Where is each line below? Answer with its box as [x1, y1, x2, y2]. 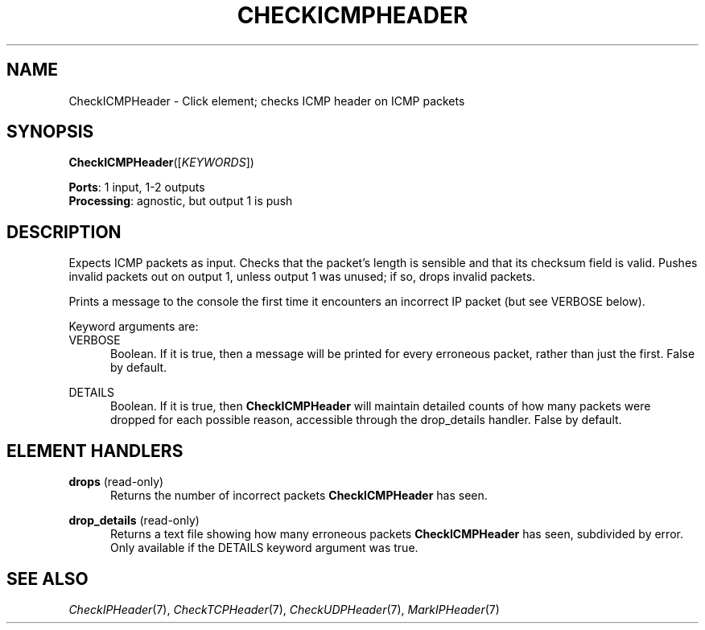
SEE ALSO [6, 568, 89, 589]
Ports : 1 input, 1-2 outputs [68, 180, 205, 195]
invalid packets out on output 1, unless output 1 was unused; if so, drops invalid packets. [68, 270, 536, 284]
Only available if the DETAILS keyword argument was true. [110, 541, 418, 555]
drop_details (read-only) [68, 513, 200, 528]
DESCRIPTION [6, 221, 122, 242]
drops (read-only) [68, 475, 164, 489]
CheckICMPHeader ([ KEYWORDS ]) [68, 155, 254, 170]
